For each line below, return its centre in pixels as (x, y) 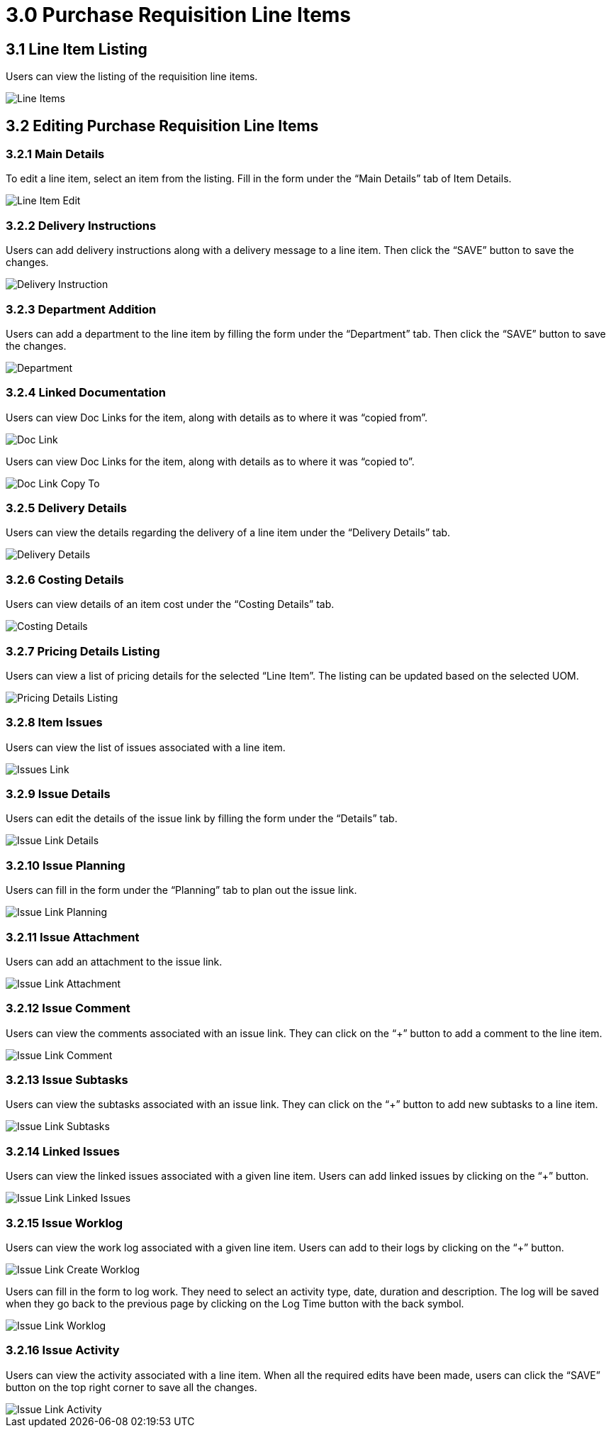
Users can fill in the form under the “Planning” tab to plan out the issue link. (181, 890)
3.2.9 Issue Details (58, 794)
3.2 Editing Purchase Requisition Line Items (162, 126)
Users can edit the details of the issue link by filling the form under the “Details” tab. (202, 819)
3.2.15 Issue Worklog (65, 1223)
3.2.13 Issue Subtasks (67, 1080)
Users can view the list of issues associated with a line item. (146, 747)
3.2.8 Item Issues (54, 723)
